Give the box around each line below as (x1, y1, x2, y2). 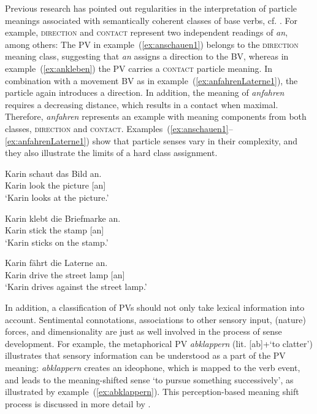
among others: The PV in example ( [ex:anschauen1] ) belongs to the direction (5, 37, 299, 50)
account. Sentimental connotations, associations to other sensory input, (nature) (5, 313, 306, 326)
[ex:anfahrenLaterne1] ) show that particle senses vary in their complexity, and (5, 134, 298, 147)
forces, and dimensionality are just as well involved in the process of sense (5, 325, 282, 338)
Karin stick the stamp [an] (5, 224, 104, 236)
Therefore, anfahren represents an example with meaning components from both (5, 110, 307, 123)
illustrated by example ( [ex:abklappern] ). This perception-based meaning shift (5, 385, 299, 398)
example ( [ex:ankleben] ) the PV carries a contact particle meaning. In (5, 61, 272, 74)
